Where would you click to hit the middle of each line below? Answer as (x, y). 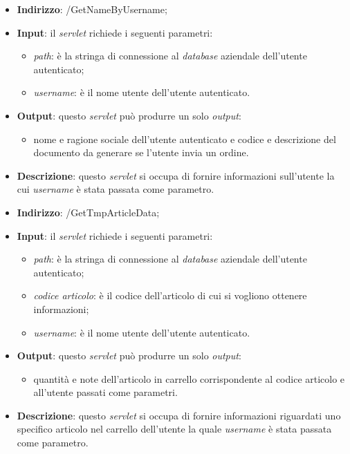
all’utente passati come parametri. (105, 392)
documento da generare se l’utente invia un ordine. (141, 152)
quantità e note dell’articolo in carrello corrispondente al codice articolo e (189, 378)
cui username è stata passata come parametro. (116, 189)
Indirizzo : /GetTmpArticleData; (88, 212)
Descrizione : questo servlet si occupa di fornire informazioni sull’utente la (176, 175)
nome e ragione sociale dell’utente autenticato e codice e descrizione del (185, 139)
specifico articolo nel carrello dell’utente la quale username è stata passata (174, 429)
